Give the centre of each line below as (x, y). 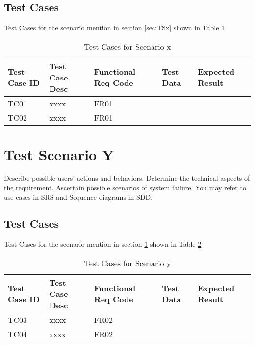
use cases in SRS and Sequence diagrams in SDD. (78, 197)
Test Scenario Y (59, 154)
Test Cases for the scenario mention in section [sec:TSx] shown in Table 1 (115, 28)
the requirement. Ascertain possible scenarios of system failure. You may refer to (125, 187)
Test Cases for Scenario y (127, 263)
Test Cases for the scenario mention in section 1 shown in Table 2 (103, 244)
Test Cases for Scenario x (127, 46)
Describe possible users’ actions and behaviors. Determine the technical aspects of (127, 177)
